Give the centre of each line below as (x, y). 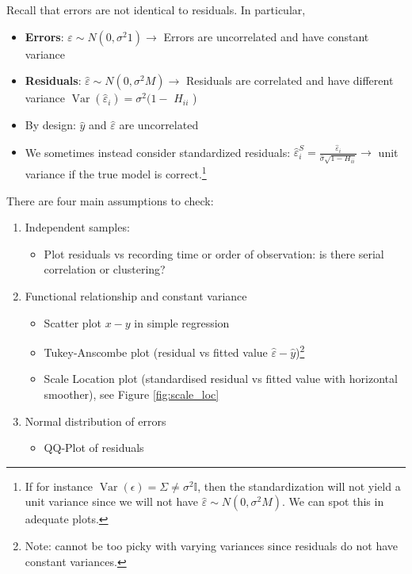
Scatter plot (72, 322)
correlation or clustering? (105, 269)
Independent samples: (77, 227)
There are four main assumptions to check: (110, 200)
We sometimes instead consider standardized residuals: (158, 152)
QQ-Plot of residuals (94, 448)
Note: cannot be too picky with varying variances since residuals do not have (211, 545)
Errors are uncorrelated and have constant (266, 36)
